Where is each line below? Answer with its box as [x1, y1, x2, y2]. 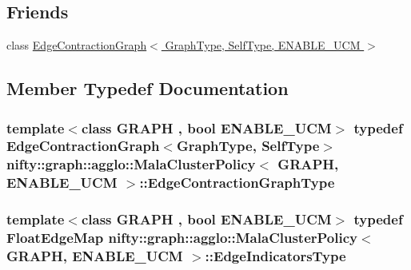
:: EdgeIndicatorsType [205, 245, 346, 265]
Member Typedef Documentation [6, 76, 289, 101]
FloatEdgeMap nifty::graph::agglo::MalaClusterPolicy [6, 228, 357, 248]
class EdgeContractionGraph [6, 37, 147, 54]
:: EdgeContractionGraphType [139, 173, 335, 193]
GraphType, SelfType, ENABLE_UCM [165, 37, 361, 54]
